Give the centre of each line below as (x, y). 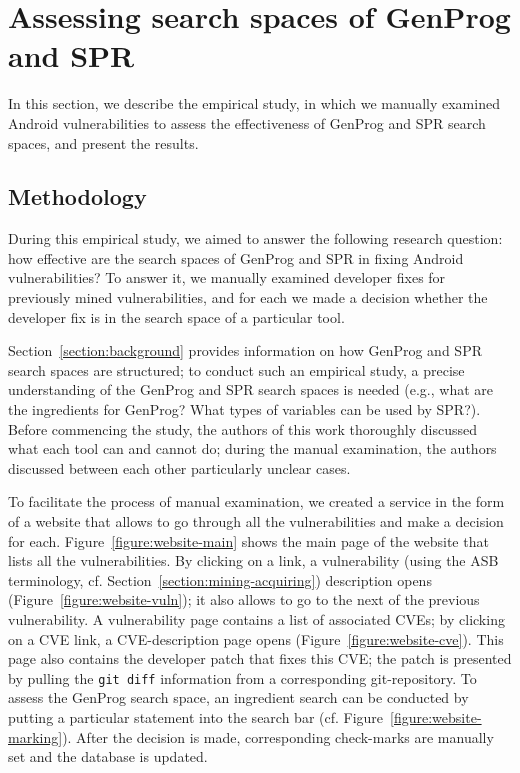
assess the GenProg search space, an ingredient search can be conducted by (238, 697)
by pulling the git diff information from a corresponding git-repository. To (242, 677)
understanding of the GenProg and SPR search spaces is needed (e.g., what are (251, 389)
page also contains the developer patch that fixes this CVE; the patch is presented (260, 658)
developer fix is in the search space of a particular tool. (176, 316)
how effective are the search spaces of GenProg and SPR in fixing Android (236, 257)
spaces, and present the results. (103, 142)
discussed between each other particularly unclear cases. (179, 467)
